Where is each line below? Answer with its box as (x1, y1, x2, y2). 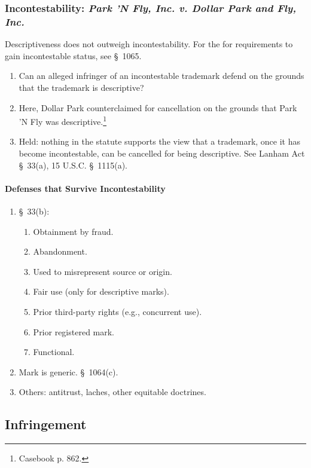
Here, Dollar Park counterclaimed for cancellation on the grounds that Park (19, 101, 297, 114)
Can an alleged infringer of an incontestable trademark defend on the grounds (19, 69, 304, 82)
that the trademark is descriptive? (19, 81, 144, 93)
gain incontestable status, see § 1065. (5, 49, 142, 62)
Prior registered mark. (33, 325, 115, 338)
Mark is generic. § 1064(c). (19, 365, 118, 378)
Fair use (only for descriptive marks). (33, 285, 169, 298)
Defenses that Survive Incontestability (5, 182, 166, 194)
